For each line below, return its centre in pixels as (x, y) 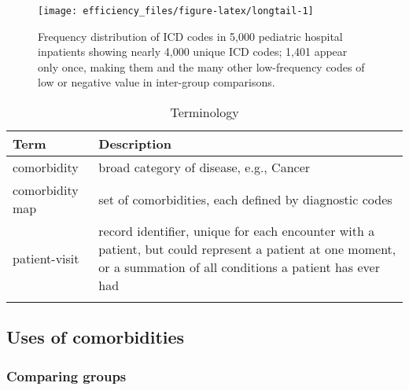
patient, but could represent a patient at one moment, (247, 249)
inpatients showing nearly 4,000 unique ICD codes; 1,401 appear (193, 52)
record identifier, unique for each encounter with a (237, 231)
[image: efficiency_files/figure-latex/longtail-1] (176, 11)
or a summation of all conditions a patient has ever (239, 267)
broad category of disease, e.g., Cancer (204, 167)
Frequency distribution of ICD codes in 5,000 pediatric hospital (190, 36)
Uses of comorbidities (96, 337)
